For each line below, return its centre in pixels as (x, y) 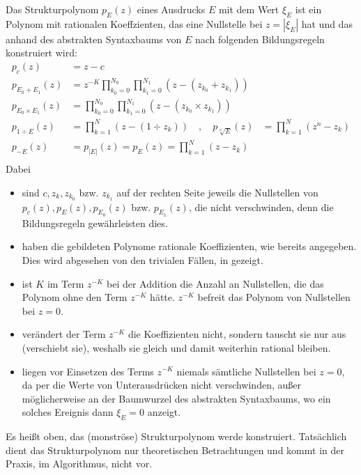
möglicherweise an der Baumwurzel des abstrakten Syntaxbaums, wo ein (176, 398)
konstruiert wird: (41, 53)
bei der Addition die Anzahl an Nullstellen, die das (215, 283)
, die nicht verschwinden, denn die (261, 207)
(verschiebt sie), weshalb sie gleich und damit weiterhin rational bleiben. (176, 347)
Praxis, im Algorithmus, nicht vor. (79, 464)
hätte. (162, 297)
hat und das (327, 23)
